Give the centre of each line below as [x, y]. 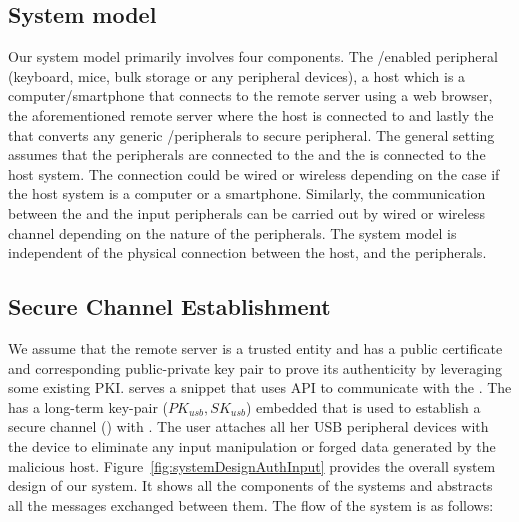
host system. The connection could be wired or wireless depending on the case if [254, 173]
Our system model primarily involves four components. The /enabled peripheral [253, 56]
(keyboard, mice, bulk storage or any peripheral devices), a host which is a [237, 75]
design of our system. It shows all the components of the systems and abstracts [250, 485]
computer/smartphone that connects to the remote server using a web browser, [250, 95]
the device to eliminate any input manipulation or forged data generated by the [252, 445]
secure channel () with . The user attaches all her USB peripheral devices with [248, 426]
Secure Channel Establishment [169, 306]
